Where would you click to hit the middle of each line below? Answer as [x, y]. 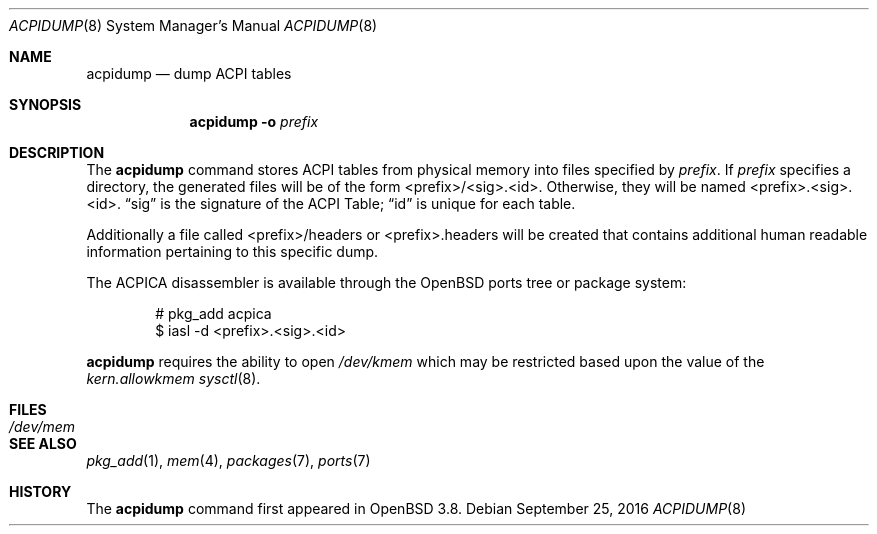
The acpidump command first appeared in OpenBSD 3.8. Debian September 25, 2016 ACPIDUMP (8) [416, 508]
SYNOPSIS [45, 104]
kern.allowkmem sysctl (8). [173, 378]
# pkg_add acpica [213, 313]
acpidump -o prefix [254, 121]
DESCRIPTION [57, 152]
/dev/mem [42, 426]
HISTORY [40, 491]
